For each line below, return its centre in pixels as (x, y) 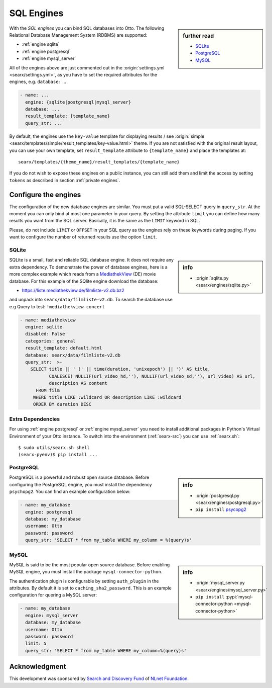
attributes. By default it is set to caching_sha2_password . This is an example (90, 588)
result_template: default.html (64, 348)
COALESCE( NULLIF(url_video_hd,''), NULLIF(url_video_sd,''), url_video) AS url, (152, 376)
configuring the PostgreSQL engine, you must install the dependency (81, 484)
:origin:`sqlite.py (212, 278)
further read (198, 36)
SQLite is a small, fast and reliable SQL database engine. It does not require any (92, 260)
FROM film (48, 390)
